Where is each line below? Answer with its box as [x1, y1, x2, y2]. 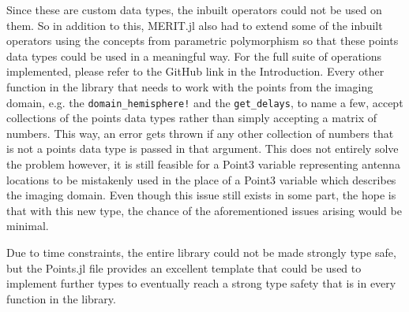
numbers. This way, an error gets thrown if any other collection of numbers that [6, 124, 394, 141]
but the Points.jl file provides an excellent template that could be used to [6, 259, 362, 276]
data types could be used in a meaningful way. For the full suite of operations [6, 47, 382, 64]
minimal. [6, 217, 49, 234]
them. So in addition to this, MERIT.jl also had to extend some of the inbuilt [6, 17, 383, 33]
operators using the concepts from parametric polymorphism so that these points [6, 32, 399, 49]
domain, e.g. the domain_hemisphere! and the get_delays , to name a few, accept [6, 94, 403, 110]
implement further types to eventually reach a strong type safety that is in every [6, 275, 396, 292]
